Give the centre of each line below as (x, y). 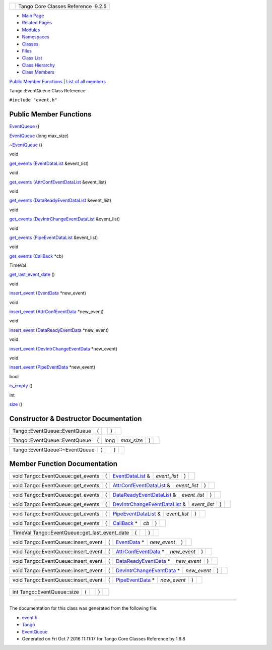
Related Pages (37, 23)
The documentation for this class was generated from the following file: (84, 608)
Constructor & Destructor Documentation (76, 419)
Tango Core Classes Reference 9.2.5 (62, 6)
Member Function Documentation (63, 464)
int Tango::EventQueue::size (46, 592)
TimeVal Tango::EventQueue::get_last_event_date (71, 533)
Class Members (38, 72)
